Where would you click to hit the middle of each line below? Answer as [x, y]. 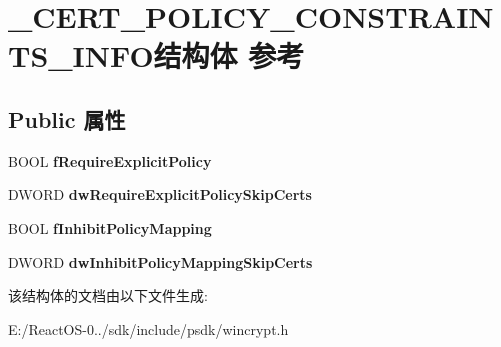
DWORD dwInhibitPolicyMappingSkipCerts [160, 261]
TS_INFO [81, 55]
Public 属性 [67, 118]
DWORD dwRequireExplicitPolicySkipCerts [160, 194]
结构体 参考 [229, 55]
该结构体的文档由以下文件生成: [108, 295]
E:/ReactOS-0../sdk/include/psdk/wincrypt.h [148, 328]
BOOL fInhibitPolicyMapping [110, 227]
